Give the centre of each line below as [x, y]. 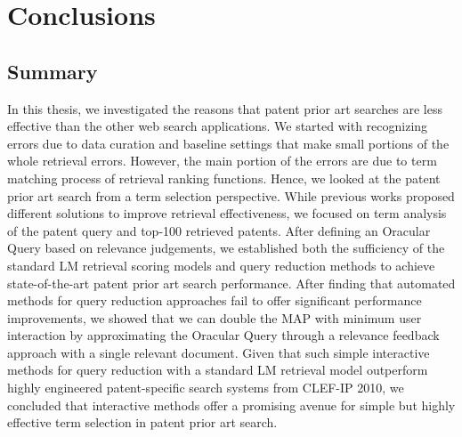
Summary [53, 71]
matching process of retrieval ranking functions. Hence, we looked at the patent [224, 178]
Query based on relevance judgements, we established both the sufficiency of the [226, 248]
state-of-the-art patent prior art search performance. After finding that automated [231, 283]
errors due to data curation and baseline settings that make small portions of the [228, 143]
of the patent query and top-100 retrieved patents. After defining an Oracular [219, 230]
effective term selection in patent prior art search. [142, 422]
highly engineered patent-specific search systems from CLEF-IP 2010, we [206, 388]
